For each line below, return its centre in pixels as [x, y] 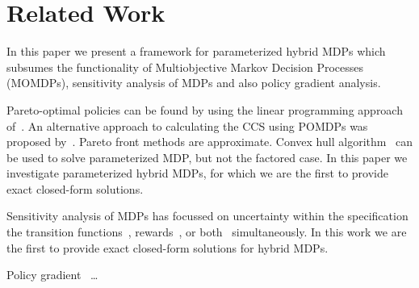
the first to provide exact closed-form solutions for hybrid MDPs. [168, 247]
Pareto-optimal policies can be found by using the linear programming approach [205, 109]
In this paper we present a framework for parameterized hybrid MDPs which [196, 51]
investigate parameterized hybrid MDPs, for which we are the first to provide [198, 173]
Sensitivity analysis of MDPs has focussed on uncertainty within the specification [207, 216]
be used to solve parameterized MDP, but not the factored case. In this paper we [207, 157]
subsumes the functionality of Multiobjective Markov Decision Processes [185, 67]
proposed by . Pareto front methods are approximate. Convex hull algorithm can [210, 142]
